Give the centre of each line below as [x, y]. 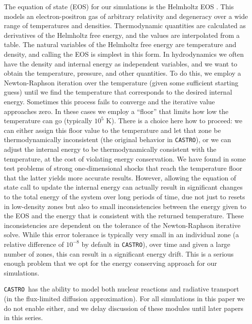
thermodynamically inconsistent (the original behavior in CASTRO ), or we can [118, 139]
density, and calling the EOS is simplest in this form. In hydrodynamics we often [124, 54]
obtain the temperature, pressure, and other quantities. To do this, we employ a [123, 73]
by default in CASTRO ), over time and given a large [156, 244]
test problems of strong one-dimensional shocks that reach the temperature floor [123, 168]
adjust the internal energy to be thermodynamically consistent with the [110, 149]
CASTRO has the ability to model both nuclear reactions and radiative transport [122, 289]
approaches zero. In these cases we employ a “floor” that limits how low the [116, 111]
